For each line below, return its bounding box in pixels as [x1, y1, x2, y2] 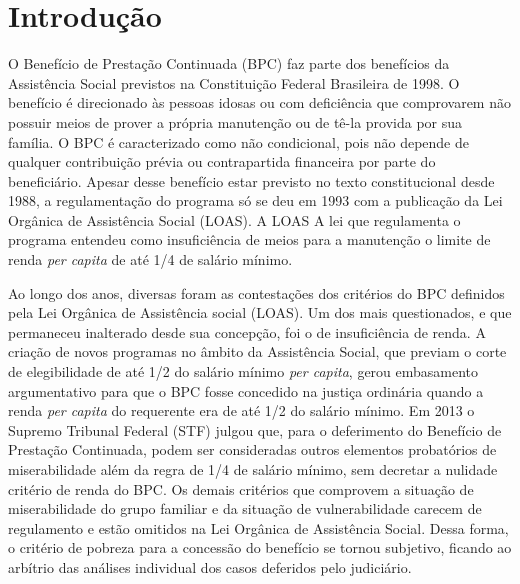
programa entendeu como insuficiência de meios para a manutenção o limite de [8, 229, 491, 250]
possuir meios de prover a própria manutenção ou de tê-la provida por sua [8, 111, 463, 132]
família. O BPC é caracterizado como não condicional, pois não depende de [8, 131, 469, 152]
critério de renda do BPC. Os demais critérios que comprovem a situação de [8, 478, 474, 499]
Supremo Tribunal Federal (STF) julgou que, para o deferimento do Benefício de [8, 419, 502, 440]
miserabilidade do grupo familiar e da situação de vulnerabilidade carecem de [8, 498, 482, 519]
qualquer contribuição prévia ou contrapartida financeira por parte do [8, 151, 436, 172]
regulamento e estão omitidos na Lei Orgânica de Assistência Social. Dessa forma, [8, 517, 509, 538]
